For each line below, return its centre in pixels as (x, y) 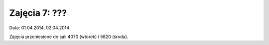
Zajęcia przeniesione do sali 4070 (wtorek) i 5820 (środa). (69, 37)
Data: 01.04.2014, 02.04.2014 (39, 28)
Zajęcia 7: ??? (38, 13)
